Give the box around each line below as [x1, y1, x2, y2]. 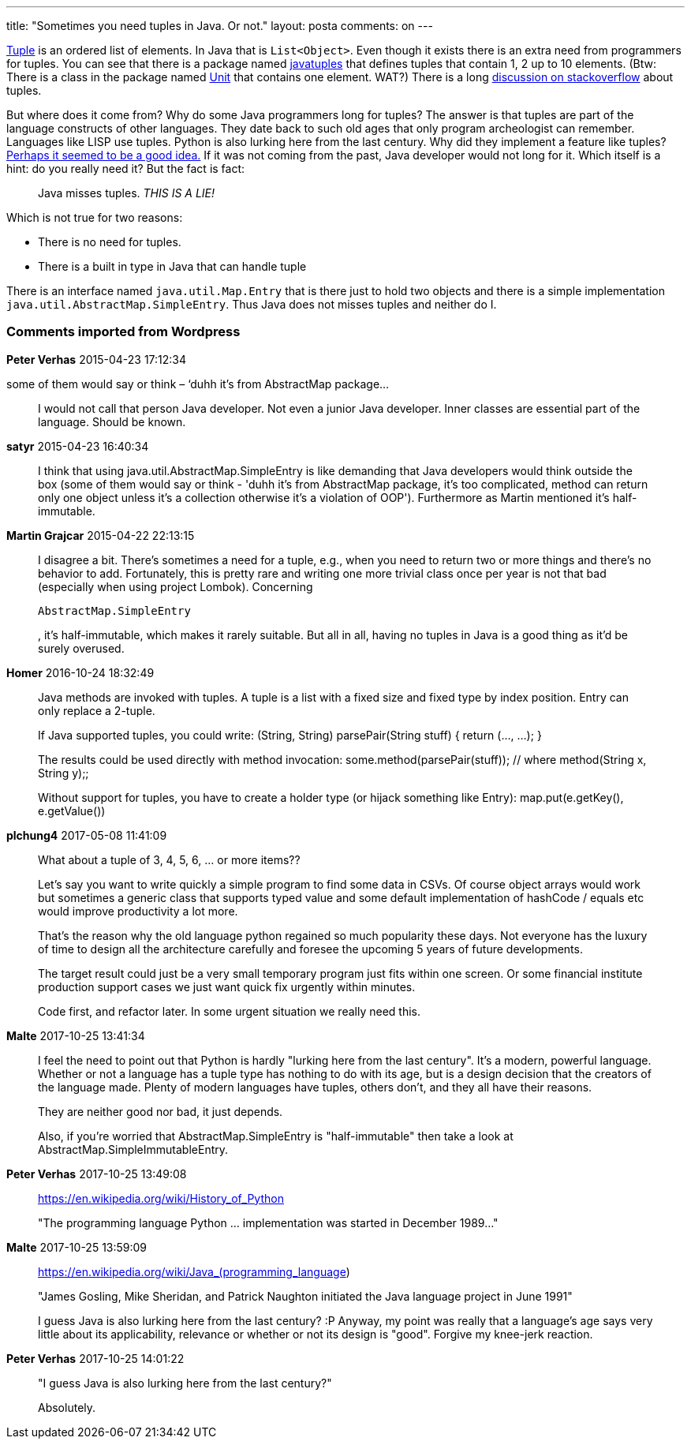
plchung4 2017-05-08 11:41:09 [6, 828, 167, 842]
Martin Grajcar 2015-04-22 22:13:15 [6, 528, 195, 542]
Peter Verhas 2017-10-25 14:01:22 [6, 1351, 185, 1365]
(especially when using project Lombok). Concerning [38, 579, 313, 593]
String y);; [38, 766, 89, 780]
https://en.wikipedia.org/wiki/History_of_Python [38, 1191, 284, 1205]
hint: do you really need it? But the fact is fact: [6, 162, 245, 175]
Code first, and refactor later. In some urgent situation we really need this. [38, 1004, 420, 1018]
